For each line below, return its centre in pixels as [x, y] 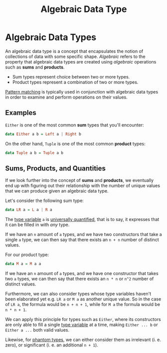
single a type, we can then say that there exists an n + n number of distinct [82, 240]
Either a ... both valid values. [37, 330]
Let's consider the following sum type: [44, 200]
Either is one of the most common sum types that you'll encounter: [75, 125]
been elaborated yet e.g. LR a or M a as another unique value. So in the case [83, 299]
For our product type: [27, 255]
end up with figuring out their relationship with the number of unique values [83, 185]
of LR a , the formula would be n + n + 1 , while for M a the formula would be [83, 304]
